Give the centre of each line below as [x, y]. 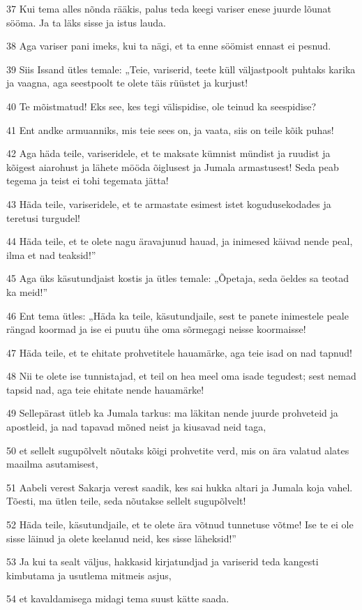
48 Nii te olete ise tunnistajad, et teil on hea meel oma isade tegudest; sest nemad [181, 376]
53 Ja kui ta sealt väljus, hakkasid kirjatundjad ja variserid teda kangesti [163, 561]
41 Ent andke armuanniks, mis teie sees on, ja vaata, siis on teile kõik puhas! [170, 129]
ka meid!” [27, 291]
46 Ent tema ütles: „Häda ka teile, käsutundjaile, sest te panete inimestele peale [178, 315]
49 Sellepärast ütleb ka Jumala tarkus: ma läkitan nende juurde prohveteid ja [172, 413]
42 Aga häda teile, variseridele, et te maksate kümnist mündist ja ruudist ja [168, 153]
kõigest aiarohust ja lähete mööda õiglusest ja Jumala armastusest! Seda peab [173, 166]
